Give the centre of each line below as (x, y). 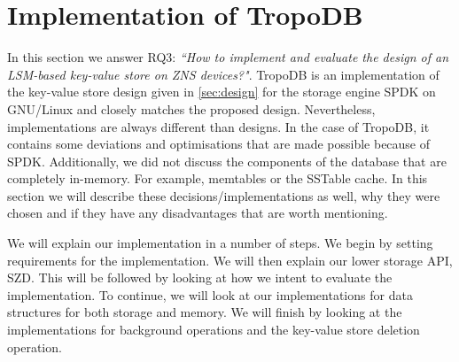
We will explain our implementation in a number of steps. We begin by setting (220, 243)
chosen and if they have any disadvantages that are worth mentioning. (198, 213)
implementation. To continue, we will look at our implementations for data (210, 294)
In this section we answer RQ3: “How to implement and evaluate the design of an (228, 57)
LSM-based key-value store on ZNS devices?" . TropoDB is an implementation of (223, 74)
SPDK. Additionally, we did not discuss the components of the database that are (227, 161)
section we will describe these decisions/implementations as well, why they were (224, 195)
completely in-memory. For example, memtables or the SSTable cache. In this (218, 178)
